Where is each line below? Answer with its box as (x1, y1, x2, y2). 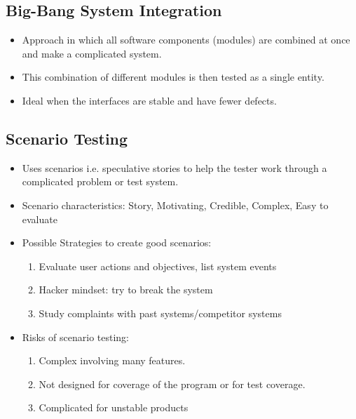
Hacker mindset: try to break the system (39, 282, 213, 297)
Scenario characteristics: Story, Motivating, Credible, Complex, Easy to (22, 197, 329, 212)
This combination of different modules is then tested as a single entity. (22, 69, 324, 84)
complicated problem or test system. (22, 174, 179, 189)
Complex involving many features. (39, 353, 186, 368)
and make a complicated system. (22, 46, 162, 60)
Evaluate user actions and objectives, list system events (39, 258, 277, 273)
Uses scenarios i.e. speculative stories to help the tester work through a (22, 160, 327, 175)
